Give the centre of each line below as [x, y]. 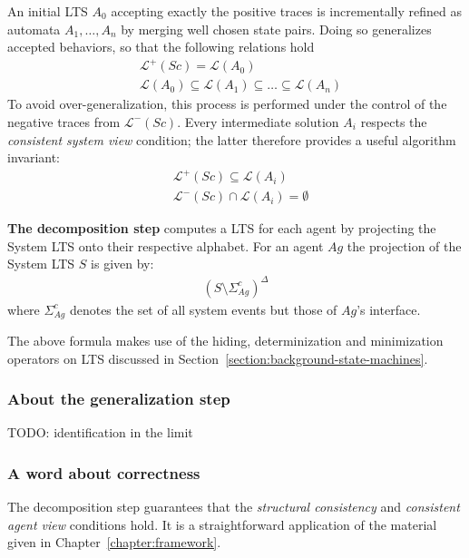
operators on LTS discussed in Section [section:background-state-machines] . [218, 358]
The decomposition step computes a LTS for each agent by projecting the [222, 228]
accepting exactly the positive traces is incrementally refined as [286, 11]
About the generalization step [119, 399]
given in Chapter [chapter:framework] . [114, 542]
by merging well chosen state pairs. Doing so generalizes [276, 29]
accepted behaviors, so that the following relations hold [161, 47]
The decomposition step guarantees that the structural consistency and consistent [234, 507]
